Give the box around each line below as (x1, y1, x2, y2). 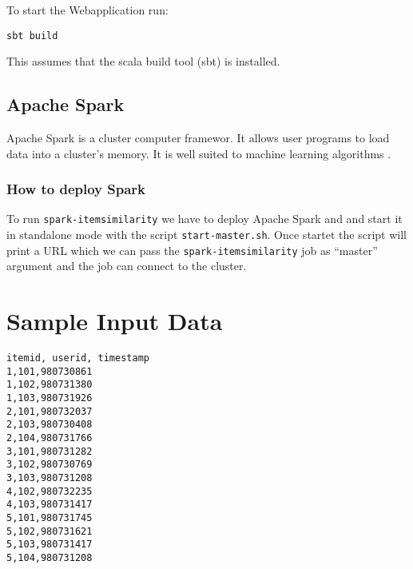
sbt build (6, 30, 58, 42)
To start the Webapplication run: (6, 2, 169, 18)
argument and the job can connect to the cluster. (6, 257, 247, 274)
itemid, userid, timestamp (6, 352, 149, 364)
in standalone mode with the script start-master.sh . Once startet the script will (6, 226, 407, 243)
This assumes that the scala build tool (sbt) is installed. (6, 53, 280, 70)
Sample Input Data (6, 304, 223, 337)
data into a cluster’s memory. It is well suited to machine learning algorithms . (6, 145, 391, 161)
